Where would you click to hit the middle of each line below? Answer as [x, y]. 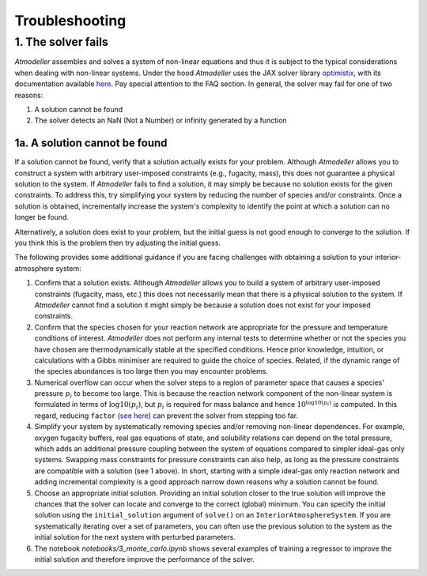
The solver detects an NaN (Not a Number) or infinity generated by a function [161, 120]
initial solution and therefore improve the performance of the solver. [144, 559]
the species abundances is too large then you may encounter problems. [151, 371]
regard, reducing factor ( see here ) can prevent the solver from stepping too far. [166, 416]
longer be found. [42, 217]
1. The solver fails [61, 42]
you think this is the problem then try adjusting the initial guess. [118, 243]
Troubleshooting [70, 21]
